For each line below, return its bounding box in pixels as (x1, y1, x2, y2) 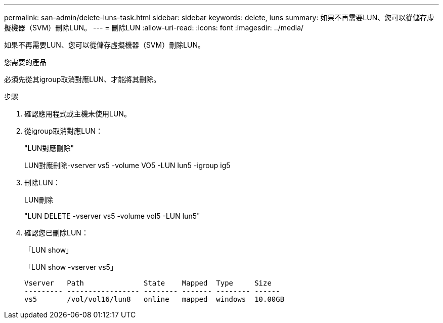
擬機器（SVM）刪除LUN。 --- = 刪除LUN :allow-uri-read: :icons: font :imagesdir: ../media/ (4, 23, 304, 32)
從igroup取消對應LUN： (24, 127, 103, 135)
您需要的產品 (4, 58, 47, 66)
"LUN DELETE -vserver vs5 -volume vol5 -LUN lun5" (24, 212, 200, 220)
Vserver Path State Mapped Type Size (24, 279, 272, 287)
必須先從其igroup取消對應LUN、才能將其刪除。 (4, 75, 161, 84)
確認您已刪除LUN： (24, 228, 88, 237)
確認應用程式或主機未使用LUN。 (24, 109, 131, 118)
